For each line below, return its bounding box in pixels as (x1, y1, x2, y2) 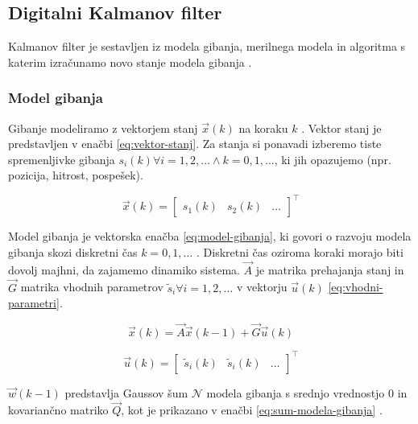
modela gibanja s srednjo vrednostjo (206, 384, 385, 401)
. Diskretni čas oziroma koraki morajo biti (196, 244, 404, 261)
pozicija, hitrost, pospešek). (8, 167, 143, 183)
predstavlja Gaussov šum (64, 384, 188, 401)
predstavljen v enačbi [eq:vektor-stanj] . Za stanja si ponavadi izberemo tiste (8, 135, 382, 152)
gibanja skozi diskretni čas (8, 244, 138, 261)
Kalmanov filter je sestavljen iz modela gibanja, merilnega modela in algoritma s (8, 38, 406, 55)
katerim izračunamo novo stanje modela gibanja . (8, 53, 252, 70)
